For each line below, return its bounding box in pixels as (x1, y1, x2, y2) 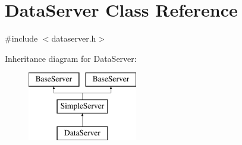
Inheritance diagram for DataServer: (5, 52, 137, 64)
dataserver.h (51, 32, 96, 45)
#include (5, 32, 38, 45)
